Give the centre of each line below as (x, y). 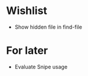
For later (27, 51)
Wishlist (27, 11)
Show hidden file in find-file (48, 27)
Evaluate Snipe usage (41, 67)
